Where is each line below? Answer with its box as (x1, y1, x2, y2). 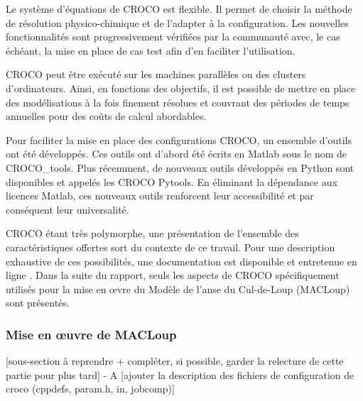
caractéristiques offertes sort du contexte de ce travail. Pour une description (6, 239, 335, 254)
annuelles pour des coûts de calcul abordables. (6, 109, 207, 123)
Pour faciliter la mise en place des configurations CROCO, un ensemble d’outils (6, 132, 352, 147)
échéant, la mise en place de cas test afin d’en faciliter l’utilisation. (6, 43, 296, 57)
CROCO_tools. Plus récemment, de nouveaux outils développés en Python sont (6, 160, 354, 175)
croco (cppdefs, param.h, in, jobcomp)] (6, 381, 175, 396)
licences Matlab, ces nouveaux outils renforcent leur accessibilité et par (6, 188, 314, 203)
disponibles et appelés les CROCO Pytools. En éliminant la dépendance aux (6, 174, 337, 189)
